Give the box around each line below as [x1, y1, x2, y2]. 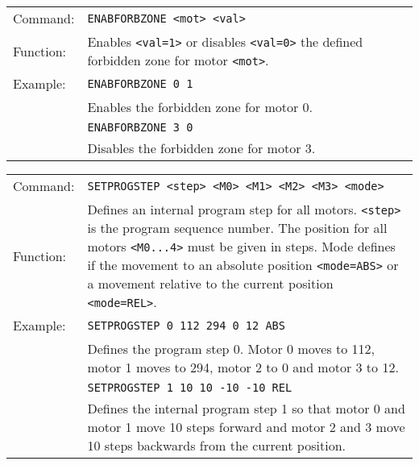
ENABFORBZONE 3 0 [87, 121, 193, 134]
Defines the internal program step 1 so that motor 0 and [87, 399, 405, 417]
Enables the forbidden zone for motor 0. [87, 98, 313, 116]
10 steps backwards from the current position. [87, 436, 346, 455]
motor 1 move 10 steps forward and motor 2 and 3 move [87, 417, 405, 436]
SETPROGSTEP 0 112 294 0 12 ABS [87, 318, 285, 332]
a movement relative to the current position [87, 274, 334, 293]
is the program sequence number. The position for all [87, 218, 388, 237]
